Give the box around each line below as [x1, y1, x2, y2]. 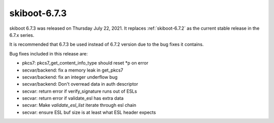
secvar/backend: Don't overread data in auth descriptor [22, 81, 139, 87]
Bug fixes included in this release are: [9, 50, 88, 56]
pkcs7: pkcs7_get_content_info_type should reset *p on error [22, 60, 149, 66]
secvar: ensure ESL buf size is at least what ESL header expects [22, 109, 156, 115]
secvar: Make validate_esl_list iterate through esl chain [22, 102, 136, 108]
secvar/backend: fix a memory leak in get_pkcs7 [22, 67, 124, 73]
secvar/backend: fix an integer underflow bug [22, 74, 118, 80]
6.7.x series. [9, 32, 35, 38]
